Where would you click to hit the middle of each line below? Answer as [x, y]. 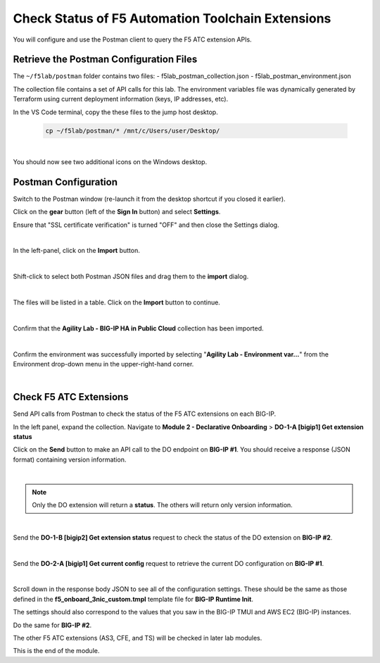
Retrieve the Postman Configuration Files [105, 60]
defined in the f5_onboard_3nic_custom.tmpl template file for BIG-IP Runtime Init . [133, 599]
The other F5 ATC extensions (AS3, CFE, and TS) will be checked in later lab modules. [138, 638]
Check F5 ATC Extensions [71, 397]
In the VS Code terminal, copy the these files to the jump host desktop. [115, 112]
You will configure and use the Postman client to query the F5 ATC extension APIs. [133, 39]
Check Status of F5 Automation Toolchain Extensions [172, 18]
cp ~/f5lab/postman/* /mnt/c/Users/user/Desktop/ [133, 131]
